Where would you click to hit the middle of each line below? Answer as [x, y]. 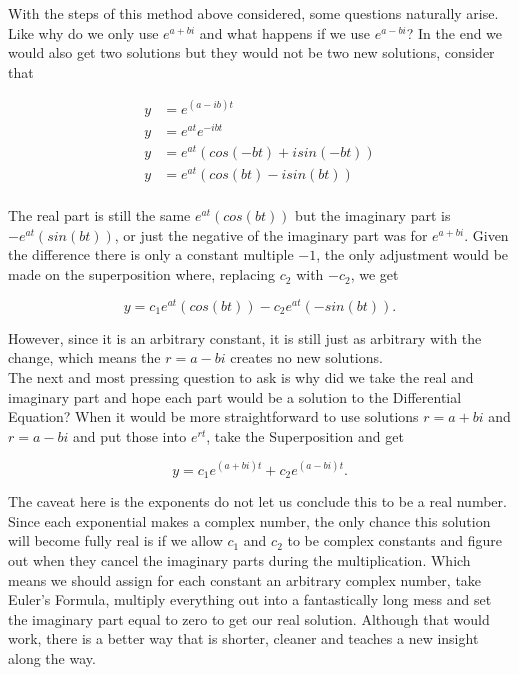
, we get [374, 274]
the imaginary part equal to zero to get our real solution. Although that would [249, 618]
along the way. [52, 657]
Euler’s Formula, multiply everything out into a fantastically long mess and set [250, 599]
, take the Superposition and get [305, 435]
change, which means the [84, 357]
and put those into [130, 435]
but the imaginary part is [373, 215]
